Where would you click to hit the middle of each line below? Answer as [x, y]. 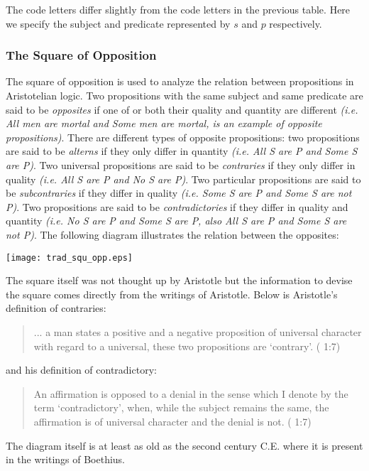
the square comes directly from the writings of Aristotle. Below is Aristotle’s [172, 294]
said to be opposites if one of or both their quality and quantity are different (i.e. [182, 109]
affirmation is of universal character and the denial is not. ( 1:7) [172, 421]
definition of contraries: [56, 308]
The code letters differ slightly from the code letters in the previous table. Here [178, 9]
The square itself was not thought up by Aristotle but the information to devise [179, 280]
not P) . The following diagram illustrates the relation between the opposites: [172, 234]
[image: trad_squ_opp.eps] [69, 258]
